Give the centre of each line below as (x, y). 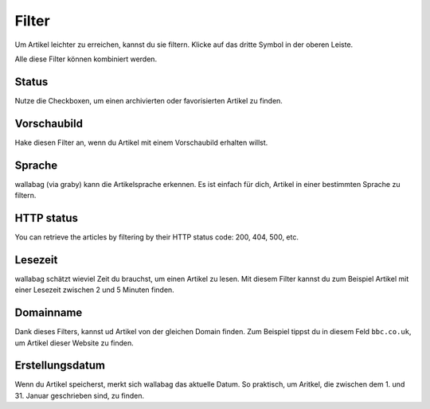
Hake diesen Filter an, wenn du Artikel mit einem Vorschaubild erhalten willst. (141, 142)
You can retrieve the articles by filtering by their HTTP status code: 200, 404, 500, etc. (156, 237)
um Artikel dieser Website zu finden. (74, 343)
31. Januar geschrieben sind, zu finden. (80, 395)
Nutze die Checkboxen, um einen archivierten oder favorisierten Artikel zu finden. (149, 100)
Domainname (49, 313)
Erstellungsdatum (60, 366)
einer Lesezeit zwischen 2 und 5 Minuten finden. (94, 290)
